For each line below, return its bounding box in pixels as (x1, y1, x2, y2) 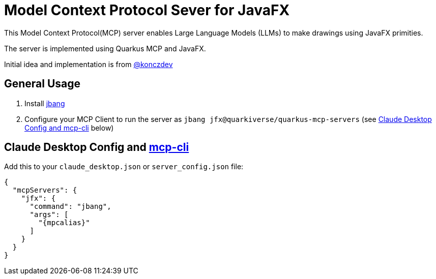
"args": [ (30, 210, 69, 219)
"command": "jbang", (30, 202, 111, 211)
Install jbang (24, 99, 65, 108)
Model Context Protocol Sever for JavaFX (4, 2, 290, 19)
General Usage (4, 77, 81, 90)
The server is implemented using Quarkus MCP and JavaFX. (4, 44, 206, 53)
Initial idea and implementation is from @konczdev (4, 59, 173, 69)
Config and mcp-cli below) (24, 123, 114, 132)
